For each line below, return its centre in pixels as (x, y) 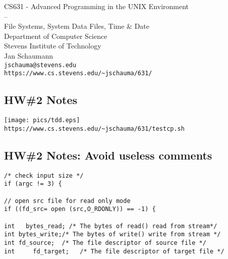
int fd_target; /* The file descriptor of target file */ (114, 251)
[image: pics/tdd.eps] (42, 120)
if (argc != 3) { (33, 184)
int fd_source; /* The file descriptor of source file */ (105, 243)
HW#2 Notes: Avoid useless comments (108, 155)
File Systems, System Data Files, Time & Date (77, 26)
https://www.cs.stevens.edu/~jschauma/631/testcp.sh (94, 128)
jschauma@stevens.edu (40, 65)
